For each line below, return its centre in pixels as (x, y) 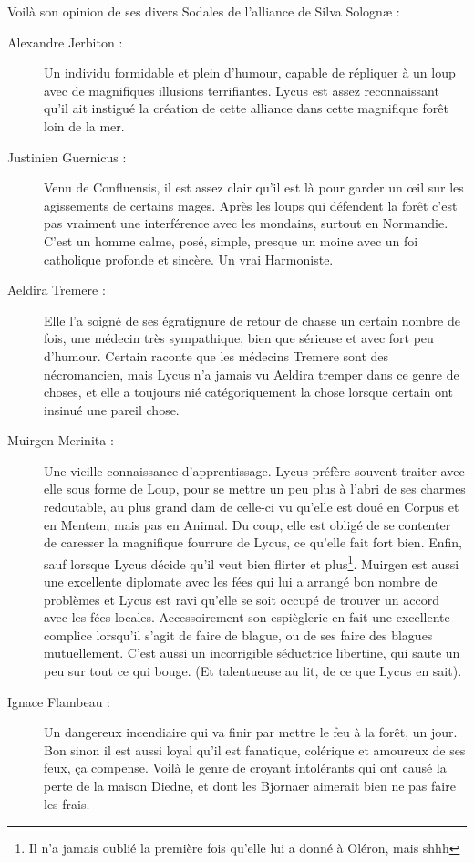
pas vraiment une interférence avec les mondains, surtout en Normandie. (246, 223)
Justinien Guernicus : (67, 156)
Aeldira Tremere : (57, 290)
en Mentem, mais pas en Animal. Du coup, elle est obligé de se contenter (247, 524)
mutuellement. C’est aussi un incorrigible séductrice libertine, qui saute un (252, 653)
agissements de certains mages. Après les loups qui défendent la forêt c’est (251, 205)
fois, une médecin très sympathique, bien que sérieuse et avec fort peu (239, 338)
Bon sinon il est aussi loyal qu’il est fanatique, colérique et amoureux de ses (255, 749)
